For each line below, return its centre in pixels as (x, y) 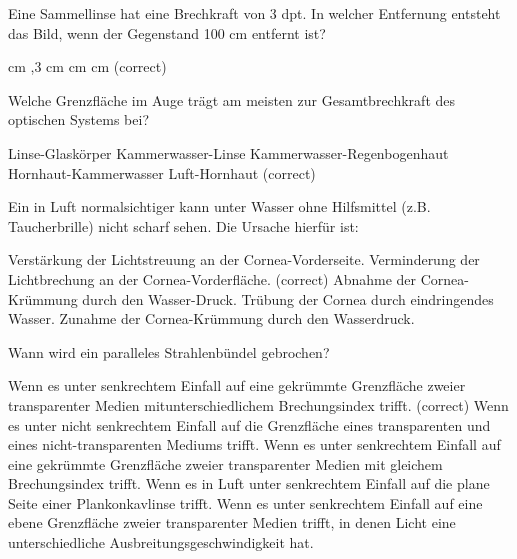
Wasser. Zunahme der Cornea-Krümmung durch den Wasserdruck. (211, 318)
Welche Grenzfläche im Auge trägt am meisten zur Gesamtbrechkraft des (232, 99)
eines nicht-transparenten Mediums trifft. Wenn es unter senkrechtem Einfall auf (254, 444)
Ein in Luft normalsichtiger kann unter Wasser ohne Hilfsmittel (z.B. (219, 206)
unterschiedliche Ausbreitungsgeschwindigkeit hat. (161, 542)
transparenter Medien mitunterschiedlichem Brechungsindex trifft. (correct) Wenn (258, 404)
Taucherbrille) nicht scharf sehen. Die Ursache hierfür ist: (183, 225)
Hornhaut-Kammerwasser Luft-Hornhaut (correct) (162, 172)
